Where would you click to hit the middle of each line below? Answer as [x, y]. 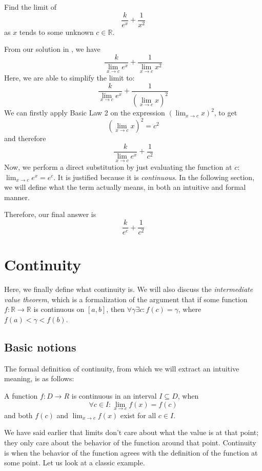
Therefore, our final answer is [50, 214]
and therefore [25, 138]
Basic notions [40, 347]
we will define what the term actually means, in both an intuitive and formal [125, 187]
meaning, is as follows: [39, 378]
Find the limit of [31, 7]
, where [190, 309]
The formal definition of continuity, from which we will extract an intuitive [122, 368]
